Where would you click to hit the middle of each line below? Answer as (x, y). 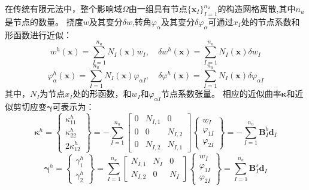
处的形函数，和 (102, 94)
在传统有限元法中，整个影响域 (63, 8)
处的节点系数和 (270, 21)
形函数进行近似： (38, 34)
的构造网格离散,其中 (257, 8)
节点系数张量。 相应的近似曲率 (221, 94)
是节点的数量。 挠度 (44, 21)
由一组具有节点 (158, 8)
